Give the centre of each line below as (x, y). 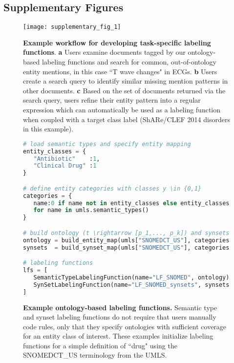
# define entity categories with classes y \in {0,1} (112, 188)
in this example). (48, 129)
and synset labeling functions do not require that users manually (120, 317)
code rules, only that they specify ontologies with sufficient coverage (125, 326)
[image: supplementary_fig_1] (72, 27)
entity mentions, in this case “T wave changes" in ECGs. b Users (120, 71)
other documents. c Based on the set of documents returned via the (124, 90)
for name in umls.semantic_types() (91, 210)
